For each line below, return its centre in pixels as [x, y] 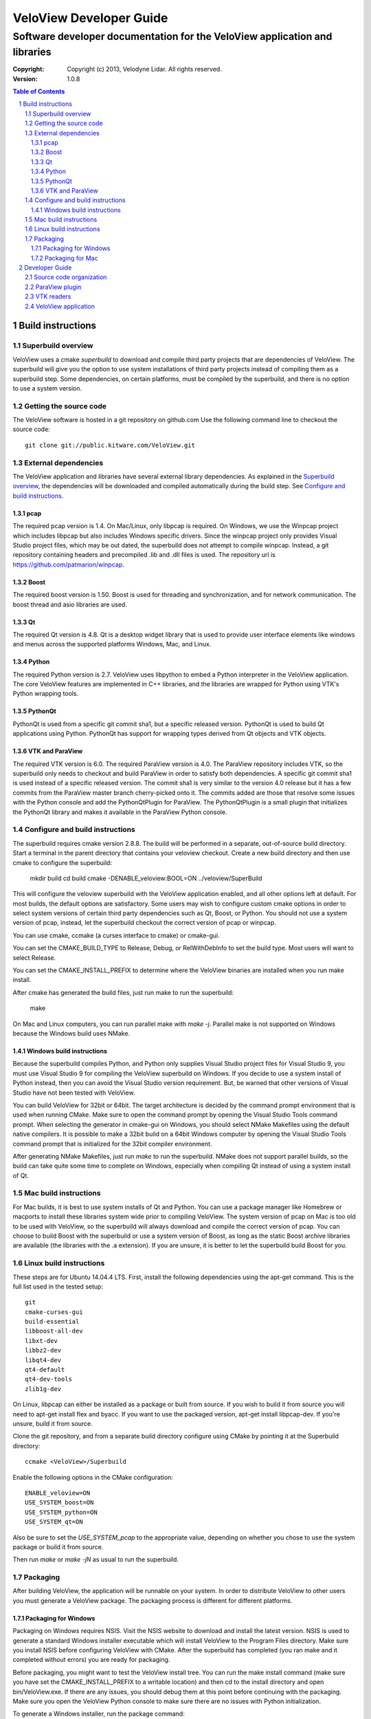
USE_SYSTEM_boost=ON [59, 1503]
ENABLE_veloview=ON [58, 1493]
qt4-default [45, 1370]
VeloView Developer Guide [90, 18]
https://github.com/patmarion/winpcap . [69, 565]
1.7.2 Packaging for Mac [65, 258]
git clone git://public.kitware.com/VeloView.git [110, 445]
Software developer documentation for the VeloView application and [172, 36]
